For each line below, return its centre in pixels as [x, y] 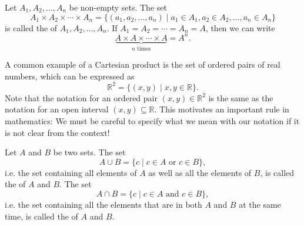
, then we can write [240, 27]
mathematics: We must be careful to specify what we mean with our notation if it [152, 121]
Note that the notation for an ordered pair [81, 97]
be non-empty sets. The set [118, 7]
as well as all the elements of [200, 172]
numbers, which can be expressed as [70, 76]
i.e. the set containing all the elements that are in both [103, 204]
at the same [260, 204]
